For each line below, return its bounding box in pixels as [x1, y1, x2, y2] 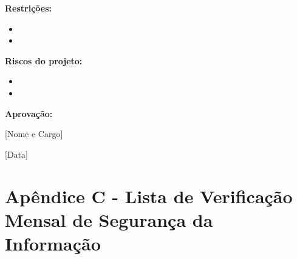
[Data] [5, 147, 28, 160]
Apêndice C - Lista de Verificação [5, 183, 293, 208]
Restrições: [5, 2, 52, 14]
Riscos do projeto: [5, 54, 83, 67]
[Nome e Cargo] [5, 127, 63, 140]
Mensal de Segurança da [5, 207, 213, 232]
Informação [5, 230, 101, 255]
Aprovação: [5, 107, 53, 119]
